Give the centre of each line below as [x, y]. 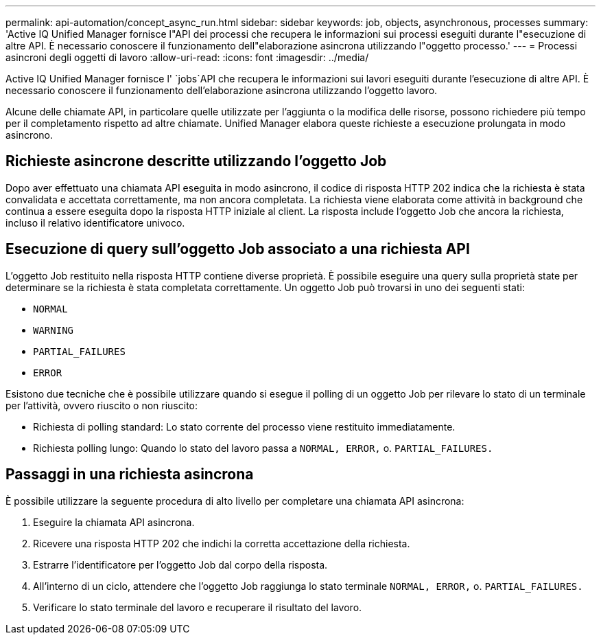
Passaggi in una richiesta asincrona [130, 475]
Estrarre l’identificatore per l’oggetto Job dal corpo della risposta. [180, 564]
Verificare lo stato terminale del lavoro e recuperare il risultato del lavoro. [198, 607]
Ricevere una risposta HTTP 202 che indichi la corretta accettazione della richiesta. [222, 543]
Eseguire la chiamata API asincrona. [114, 522]
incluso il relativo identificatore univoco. [95, 222]
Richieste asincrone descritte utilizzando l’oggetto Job [196, 161]
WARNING [54, 330]
